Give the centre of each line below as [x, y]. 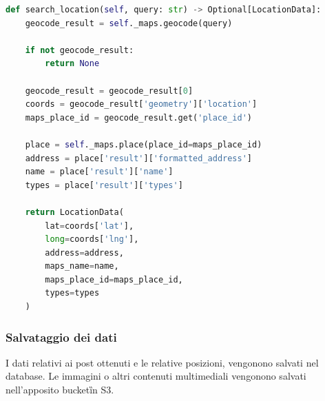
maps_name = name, [82, 266]
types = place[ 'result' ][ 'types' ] [104, 185]
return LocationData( [74, 212]
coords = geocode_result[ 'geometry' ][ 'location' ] [141, 104]
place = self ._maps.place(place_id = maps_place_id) [144, 144]
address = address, [84, 253]
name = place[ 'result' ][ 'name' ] [99, 172]
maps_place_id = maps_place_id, [114, 279]
